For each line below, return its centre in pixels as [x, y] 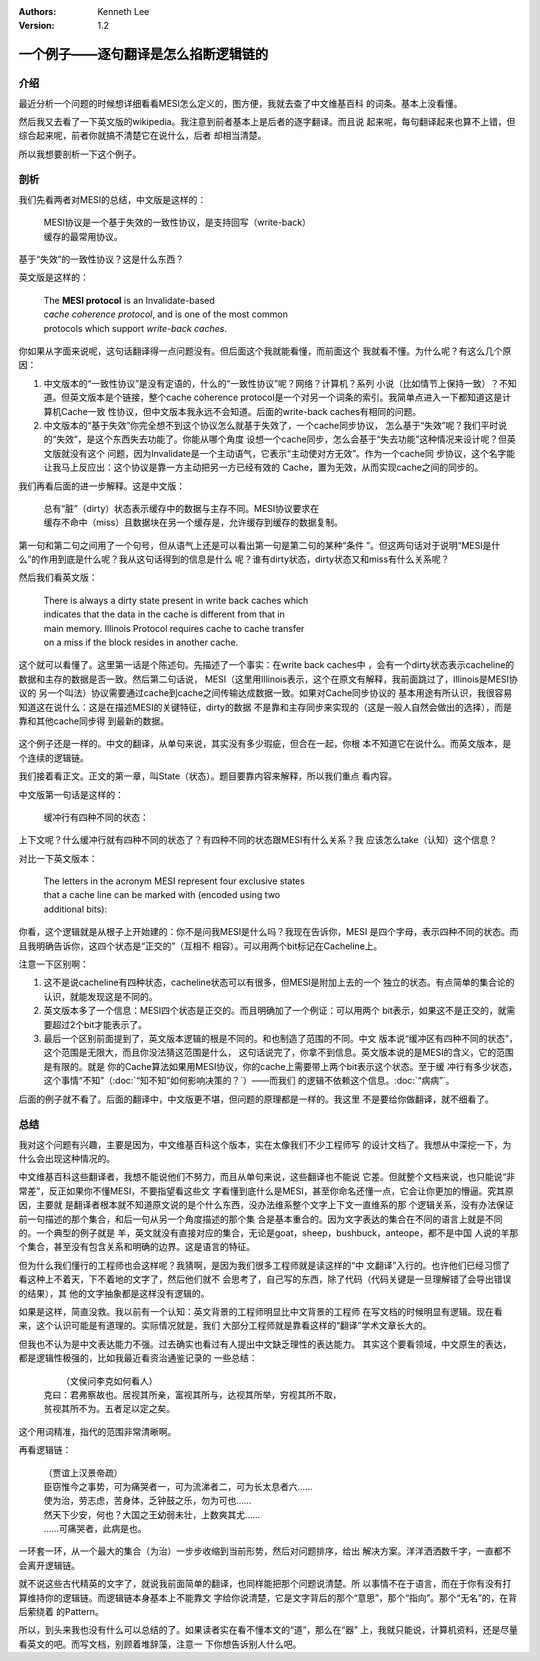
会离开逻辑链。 [49, 1565]
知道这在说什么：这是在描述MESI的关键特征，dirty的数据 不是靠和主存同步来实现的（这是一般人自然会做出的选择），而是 [265, 707]
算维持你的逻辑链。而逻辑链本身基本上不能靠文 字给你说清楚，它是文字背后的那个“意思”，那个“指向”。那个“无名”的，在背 [267, 1597]
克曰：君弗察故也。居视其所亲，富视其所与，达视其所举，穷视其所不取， [192, 1394]
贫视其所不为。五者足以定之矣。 [109, 1409]
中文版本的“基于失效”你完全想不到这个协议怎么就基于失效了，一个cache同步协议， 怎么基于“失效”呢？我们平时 [271, 425]
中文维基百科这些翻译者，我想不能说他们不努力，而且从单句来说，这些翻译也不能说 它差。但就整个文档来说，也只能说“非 [267, 1177]
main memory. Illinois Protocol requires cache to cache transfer [174, 628]
